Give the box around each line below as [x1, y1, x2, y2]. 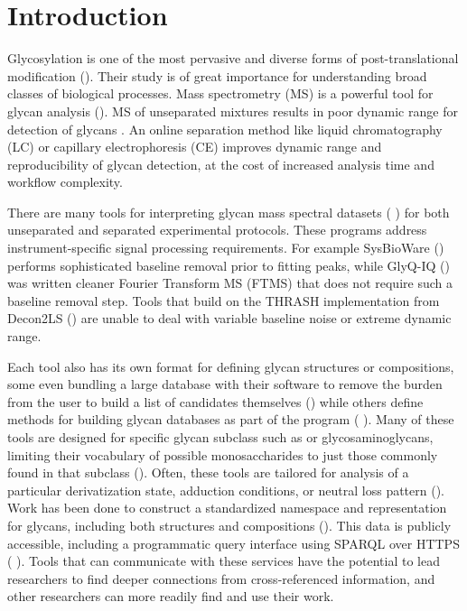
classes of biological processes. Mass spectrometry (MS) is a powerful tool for [7, 84, 434, 103]
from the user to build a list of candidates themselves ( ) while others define [7, 392, 424, 411]
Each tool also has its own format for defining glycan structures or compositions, [7, 356, 454, 375]
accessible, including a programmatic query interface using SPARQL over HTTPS [7, 533, 460, 552]
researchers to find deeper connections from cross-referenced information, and [7, 569, 435, 588]
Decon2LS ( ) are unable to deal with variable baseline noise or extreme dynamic [7, 309, 452, 328]
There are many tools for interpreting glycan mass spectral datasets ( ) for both [7, 202, 450, 221]
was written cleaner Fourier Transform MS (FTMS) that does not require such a [7, 273, 453, 292]
